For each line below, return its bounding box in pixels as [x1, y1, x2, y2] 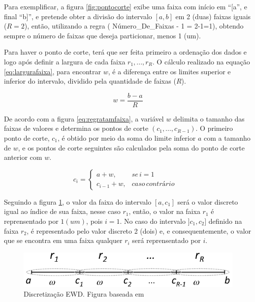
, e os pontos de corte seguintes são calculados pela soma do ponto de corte [18, 142, 245, 152]
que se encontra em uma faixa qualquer [4, 235, 123, 245]
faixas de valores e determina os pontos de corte [4, 123, 149, 133]
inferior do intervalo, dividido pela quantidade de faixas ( [4, 76, 176, 86]
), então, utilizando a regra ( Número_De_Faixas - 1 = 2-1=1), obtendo [24, 21, 244, 31]
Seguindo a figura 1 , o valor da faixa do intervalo [4, 196, 152, 207]
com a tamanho [203, 133, 251, 143]
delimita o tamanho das [173, 113, 245, 123]
